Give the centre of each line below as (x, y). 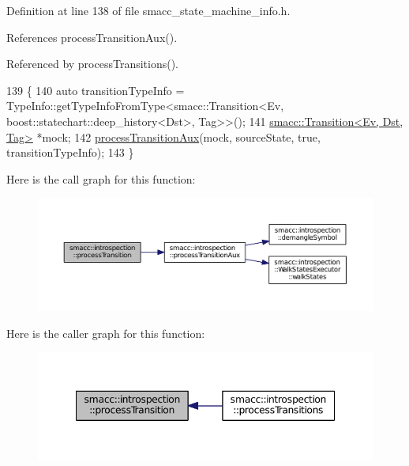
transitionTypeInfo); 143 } (70, 152)
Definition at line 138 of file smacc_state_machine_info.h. (148, 10)
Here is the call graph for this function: (101, 178)
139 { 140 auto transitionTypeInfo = (96, 90)
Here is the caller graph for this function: (106, 333)
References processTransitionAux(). (92, 37)
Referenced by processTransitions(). (93, 64)
